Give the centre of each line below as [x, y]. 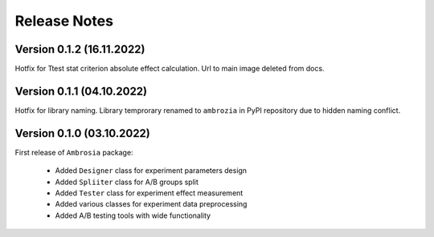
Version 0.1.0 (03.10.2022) [82, 133]
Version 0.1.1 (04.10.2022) [81, 91]
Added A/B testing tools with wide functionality [133, 215]
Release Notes [64, 21]
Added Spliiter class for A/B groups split [127, 182]
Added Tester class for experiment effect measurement [149, 193]
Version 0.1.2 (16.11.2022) [80, 49]
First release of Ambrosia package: [74, 152]
